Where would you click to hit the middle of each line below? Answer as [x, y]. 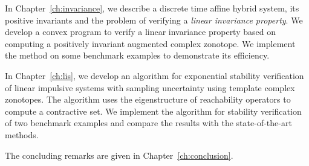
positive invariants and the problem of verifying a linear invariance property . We [154, 20]
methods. [22, 134]
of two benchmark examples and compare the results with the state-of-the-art [148, 123]
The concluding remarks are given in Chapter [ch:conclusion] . [119, 155]
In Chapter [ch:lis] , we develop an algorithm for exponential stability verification [154, 75]
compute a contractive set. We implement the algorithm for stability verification [153, 111]
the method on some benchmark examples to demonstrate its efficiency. [137, 55]
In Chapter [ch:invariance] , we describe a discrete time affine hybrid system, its [152, 8]
